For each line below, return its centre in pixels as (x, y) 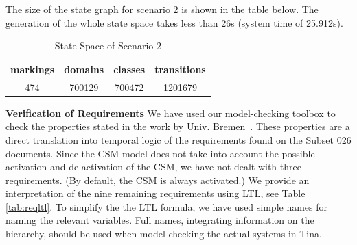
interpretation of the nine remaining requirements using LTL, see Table (156, 193)
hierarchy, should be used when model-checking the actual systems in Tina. (164, 234)
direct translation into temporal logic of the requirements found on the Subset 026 (178, 139)
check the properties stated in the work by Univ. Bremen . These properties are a (178, 126)
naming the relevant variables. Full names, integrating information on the (160, 220)
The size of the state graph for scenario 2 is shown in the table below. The (162, 9)
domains (84, 69)
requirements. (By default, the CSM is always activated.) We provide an (158, 180)
